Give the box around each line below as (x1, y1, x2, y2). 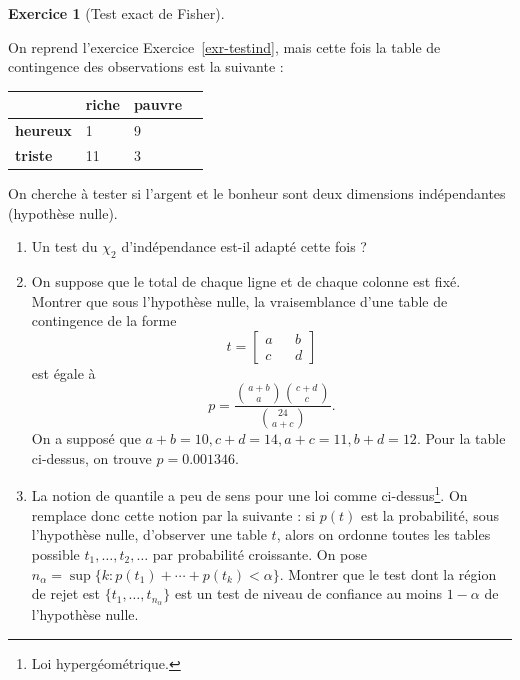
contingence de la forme (31, 310, 177, 331)
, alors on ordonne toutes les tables (276, 524, 491, 545)
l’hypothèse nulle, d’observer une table (31, 524, 267, 545)
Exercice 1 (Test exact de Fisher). (8, 3, 225, 23)
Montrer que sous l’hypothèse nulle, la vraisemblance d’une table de (31, 290, 448, 311)
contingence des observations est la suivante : (8, 56, 284, 77)
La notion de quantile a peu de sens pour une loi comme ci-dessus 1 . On (31, 482, 468, 506)
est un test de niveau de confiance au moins (174, 583, 442, 604)
